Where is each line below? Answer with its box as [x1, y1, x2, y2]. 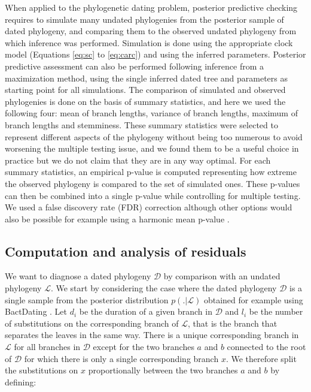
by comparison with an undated [163, 270, 280, 282]
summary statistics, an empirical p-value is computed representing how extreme [5, 165, 297, 178]
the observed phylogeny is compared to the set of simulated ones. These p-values [5, 177, 300, 189]
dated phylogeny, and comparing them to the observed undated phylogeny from [5, 25, 297, 37]
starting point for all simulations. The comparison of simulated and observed [5, 83, 286, 96]
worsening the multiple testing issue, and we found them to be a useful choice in [5, 142, 299, 155]
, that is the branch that [188, 316, 278, 329]
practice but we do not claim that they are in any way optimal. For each [5, 153, 271, 166]
